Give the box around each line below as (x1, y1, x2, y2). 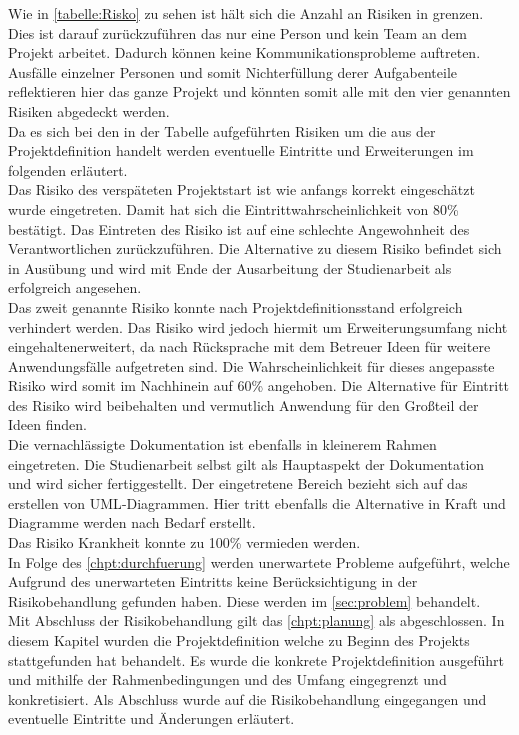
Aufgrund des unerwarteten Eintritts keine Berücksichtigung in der (8, 571, 418, 592)
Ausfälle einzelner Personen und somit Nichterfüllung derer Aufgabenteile (8, 61, 458, 82)
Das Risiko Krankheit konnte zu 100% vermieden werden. (8, 532, 361, 553)
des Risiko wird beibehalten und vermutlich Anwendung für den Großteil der (8, 394, 479, 415)
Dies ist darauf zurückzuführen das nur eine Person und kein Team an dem (8, 22, 468, 43)
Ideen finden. (8, 414, 87, 435)
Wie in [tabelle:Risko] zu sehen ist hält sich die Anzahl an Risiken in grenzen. (8, 3, 484, 23)
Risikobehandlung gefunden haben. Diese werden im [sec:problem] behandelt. (8, 590, 481, 611)
